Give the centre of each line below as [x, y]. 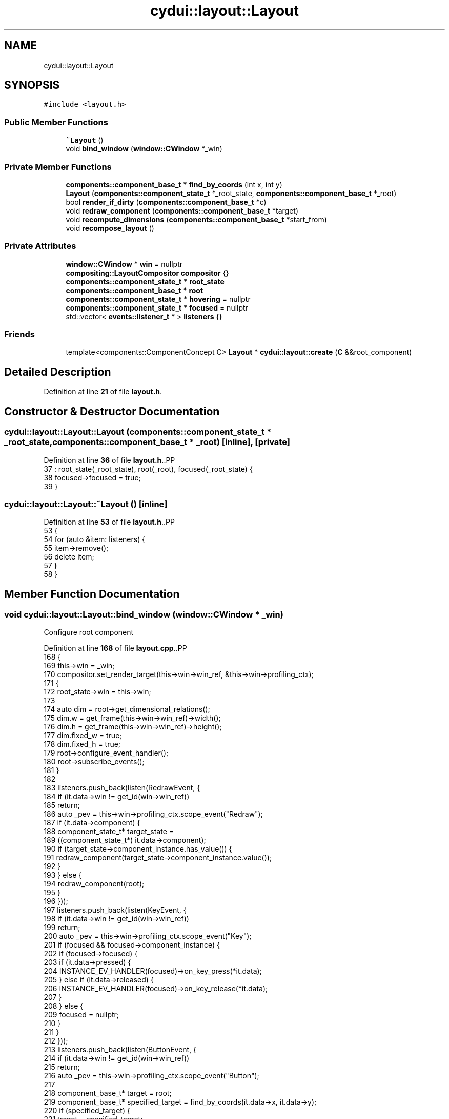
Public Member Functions [56, 122]
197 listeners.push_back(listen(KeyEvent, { [115, 910]
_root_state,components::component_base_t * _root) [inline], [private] [147, 442]
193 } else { [63, 875]
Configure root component [89, 632]
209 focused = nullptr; [81, 1015]
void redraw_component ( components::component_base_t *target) [182, 210]
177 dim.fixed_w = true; [83, 736]
